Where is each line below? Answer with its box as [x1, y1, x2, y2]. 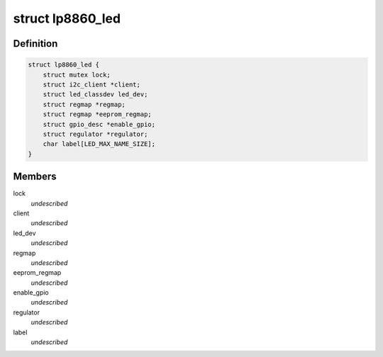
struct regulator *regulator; [43, 130, 148, 138]
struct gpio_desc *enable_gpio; [43, 120, 156, 128]
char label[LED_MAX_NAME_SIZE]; [43, 140, 156, 148]
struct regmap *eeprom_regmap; [43, 110, 152, 118]
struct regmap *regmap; [43, 100, 126, 108]
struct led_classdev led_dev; [43, 91, 148, 98]
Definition [13, 38, 58, 50]
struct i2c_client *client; [43, 80, 141, 89]
